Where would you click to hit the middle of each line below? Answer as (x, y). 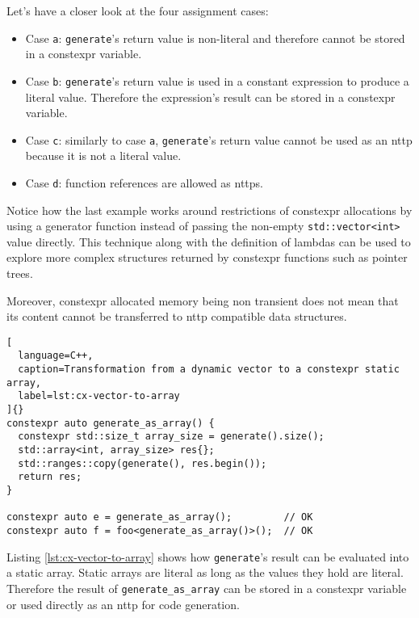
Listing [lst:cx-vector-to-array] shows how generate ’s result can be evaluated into (208, 556)
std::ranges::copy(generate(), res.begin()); (142, 463)
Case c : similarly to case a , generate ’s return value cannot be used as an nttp (219, 139)
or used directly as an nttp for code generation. (123, 604)
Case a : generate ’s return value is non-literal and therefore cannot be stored (215, 38)
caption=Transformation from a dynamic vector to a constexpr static (209, 370)
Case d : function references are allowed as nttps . (145, 182)
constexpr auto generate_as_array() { (111, 423)
